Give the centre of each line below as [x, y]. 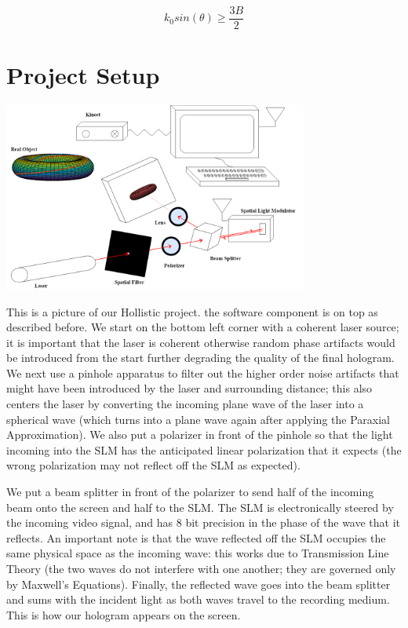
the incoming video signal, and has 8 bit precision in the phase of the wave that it [204, 522]
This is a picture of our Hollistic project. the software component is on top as [192, 311]
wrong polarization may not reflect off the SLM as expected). [153, 465]
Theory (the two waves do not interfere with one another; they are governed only [201, 569]
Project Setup [83, 75]
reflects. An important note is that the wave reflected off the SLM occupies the [196, 537]
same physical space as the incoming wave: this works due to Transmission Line [198, 553]
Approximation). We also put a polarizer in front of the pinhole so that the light [200, 434]
